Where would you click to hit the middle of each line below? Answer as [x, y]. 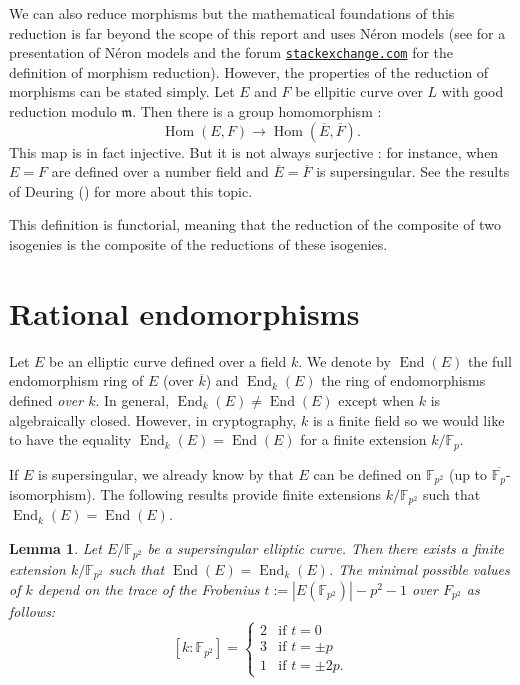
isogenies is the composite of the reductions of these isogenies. [198, 244]
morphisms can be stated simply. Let [122, 91]
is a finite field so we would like [408, 419]
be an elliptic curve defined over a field [168, 360]
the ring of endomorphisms [403, 380]
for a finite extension [363, 439]
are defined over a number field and [160, 171]
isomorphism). [52, 494]
